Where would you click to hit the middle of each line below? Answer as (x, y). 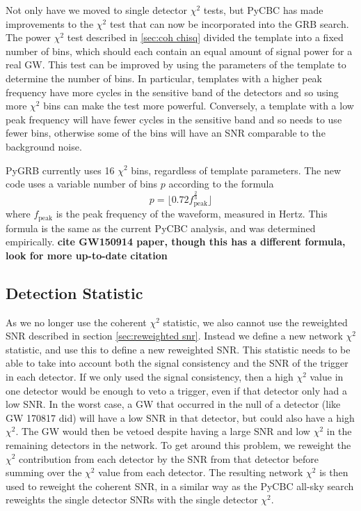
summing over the (44, 472)
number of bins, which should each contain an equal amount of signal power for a (179, 51)
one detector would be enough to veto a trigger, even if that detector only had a (176, 390)
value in (327, 376)
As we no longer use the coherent (76, 322)
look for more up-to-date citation (87, 255)
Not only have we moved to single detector (97, 10)
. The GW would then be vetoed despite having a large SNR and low (163, 431)
